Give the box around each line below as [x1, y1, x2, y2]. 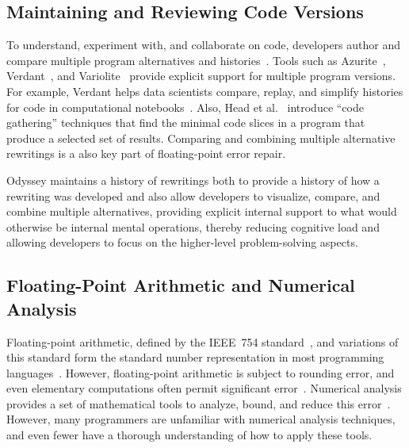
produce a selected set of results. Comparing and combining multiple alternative [6, 129, 396, 146]
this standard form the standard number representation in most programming [6, 349, 384, 366]
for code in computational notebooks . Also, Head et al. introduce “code [6, 98, 364, 115]
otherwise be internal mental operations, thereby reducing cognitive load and [6, 218, 380, 235]
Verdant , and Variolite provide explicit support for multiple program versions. [6, 67, 396, 84]
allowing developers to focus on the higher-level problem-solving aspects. [6, 234, 358, 251]
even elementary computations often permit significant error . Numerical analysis [6, 380, 402, 396]
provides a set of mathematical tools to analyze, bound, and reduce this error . [6, 395, 391, 412]
